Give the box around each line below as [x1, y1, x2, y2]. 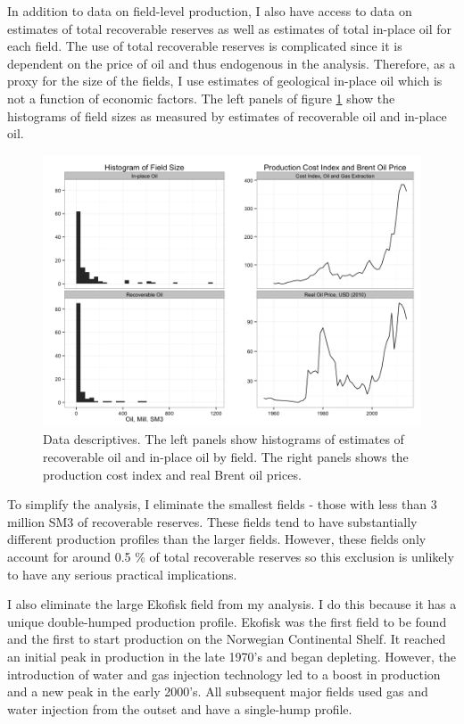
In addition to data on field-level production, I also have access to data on [7, 2, 412, 20]
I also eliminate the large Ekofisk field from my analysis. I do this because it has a [7, 595, 457, 613]
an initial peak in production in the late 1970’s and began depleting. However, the [7, 646, 457, 665]
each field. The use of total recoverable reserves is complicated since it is [7, 37, 402, 55]
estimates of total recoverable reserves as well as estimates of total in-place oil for [7, 19, 452, 37]
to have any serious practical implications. [7, 564, 237, 583]
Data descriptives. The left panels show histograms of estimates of [43, 430, 404, 448]
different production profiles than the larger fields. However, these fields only [7, 530, 427, 548]
